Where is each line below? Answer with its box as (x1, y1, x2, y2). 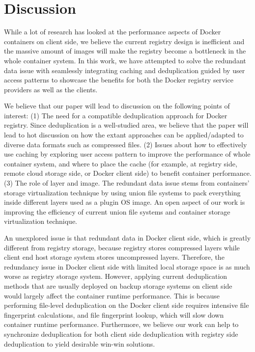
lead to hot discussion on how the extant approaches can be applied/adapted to (4, 130, 244, 140)
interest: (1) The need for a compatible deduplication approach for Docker (4, 110, 227, 120)
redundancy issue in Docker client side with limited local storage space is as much (4, 261, 250, 271)
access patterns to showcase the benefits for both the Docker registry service (4, 75, 233, 85)
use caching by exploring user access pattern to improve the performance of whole (4, 149, 251, 159)
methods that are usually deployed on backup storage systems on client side (4, 280, 232, 291)
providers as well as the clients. (4, 84, 98, 94)
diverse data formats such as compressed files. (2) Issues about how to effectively (4, 139, 247, 149)
